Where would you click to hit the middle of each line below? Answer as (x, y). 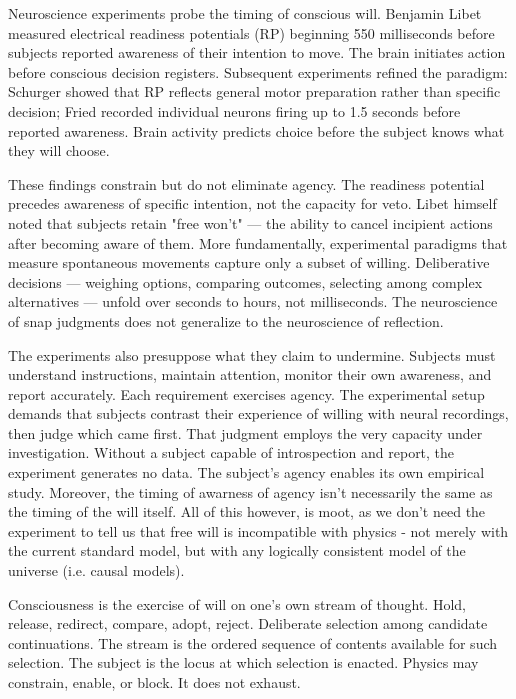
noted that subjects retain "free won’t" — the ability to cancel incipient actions (250, 222)
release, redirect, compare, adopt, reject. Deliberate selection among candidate (248, 623)
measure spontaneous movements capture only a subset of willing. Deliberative (249, 262)
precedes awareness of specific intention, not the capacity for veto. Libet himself (252, 203)
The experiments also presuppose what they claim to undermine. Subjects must (252, 354)
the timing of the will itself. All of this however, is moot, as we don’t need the (247, 511)
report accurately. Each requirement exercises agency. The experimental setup (246, 393)
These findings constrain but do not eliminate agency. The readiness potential (246, 183)
